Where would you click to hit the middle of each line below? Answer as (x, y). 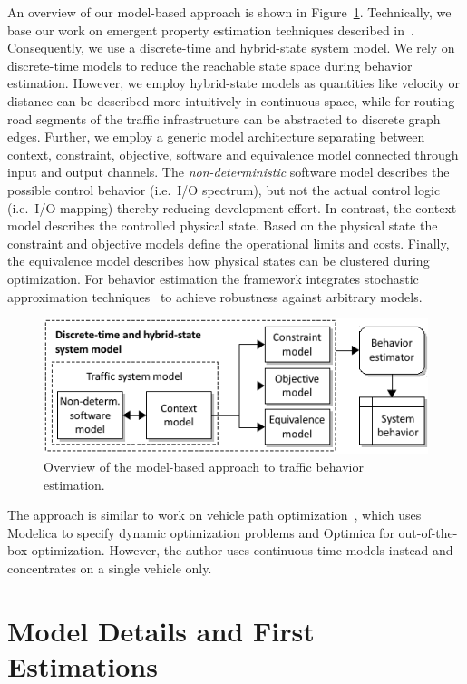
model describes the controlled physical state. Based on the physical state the (223, 225)
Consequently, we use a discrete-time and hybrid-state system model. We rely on (231, 48)
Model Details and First (161, 630)
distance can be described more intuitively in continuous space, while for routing (231, 100)
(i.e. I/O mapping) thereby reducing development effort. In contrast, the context (232, 207)
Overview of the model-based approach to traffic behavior (204, 466)
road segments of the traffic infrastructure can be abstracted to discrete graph (224, 118)
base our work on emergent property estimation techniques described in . (211, 29)
